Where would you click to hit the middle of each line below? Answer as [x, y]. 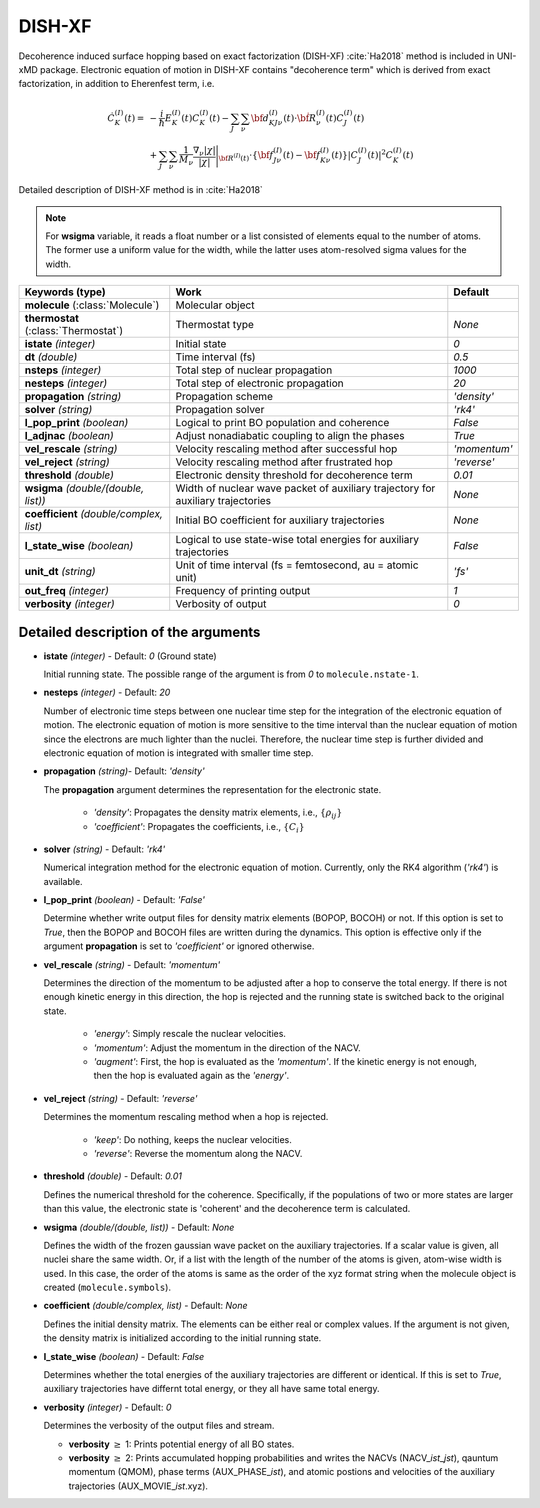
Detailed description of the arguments [139, 631]
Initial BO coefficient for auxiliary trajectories [280, 520]
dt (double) [51, 357]
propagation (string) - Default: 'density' [124, 771]
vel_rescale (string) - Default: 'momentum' [132, 964]
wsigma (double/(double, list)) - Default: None [139, 1227]
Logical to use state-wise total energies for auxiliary [297, 540]
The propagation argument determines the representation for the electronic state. [212, 789]
